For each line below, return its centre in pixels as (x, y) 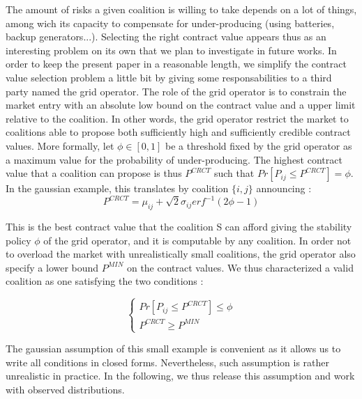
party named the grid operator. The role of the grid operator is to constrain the (176, 91)
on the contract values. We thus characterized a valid (240, 267)
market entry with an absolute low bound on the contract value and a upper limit (181, 105)
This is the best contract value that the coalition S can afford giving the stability (179, 227)
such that (234, 173)
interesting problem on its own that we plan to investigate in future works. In (171, 50)
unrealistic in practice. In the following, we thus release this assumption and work (180, 376)
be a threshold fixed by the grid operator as (259, 145)
